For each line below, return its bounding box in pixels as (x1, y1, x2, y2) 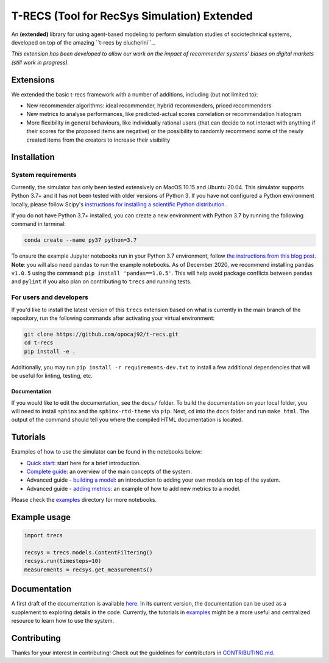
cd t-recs (24, 339, 54, 346)
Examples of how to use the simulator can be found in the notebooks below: (11, 448, 202, 455)
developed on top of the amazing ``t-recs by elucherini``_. (11, 38, 156, 46)
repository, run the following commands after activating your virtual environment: (11, 314, 215, 322)
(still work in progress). (11, 59, 69, 66)
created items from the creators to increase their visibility (26, 136, 171, 143)
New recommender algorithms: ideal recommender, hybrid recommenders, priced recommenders (26, 102, 272, 109)
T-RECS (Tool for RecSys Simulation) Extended (11, 9, 253, 23)
